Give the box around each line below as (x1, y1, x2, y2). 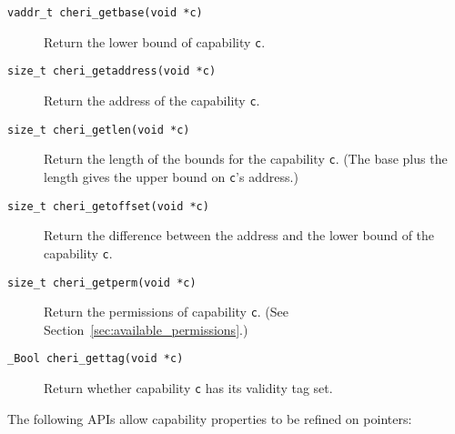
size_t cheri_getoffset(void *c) (7, 199, 209, 213)
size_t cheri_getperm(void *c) (7, 276, 197, 289)
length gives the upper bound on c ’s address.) (44, 167, 298, 186)
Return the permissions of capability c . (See (44, 302, 289, 321)
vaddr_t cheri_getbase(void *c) (7, 6, 203, 19)
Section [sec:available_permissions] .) (44, 319, 248, 338)
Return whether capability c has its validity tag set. (44, 378, 333, 398)
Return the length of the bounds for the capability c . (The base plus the (44, 149, 448, 168)
